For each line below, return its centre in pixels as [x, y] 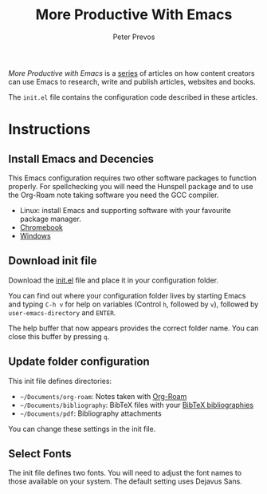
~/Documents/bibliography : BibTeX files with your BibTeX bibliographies [136, 405]
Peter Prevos [134, 37]
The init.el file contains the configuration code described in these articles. [133, 97]
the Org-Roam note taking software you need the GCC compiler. [114, 195]
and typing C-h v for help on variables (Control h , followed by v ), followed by [133, 304]
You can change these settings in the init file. [82, 429]
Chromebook [41, 227]
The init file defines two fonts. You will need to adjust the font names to [125, 473]
